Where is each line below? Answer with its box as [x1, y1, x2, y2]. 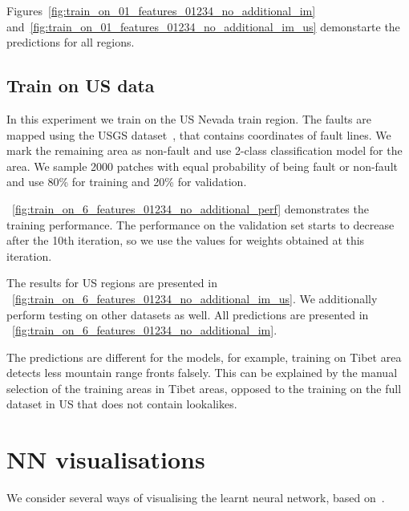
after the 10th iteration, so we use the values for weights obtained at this [6, 232, 365, 249]
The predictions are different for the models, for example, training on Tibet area [6, 348, 402, 365]
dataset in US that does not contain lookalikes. [6, 395, 237, 412]
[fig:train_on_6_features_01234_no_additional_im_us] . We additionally [12, 290, 378, 306]
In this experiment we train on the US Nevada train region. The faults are [6, 110, 371, 127]
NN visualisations [6, 443, 205, 476]
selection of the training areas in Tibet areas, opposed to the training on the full [6, 379, 402, 396]
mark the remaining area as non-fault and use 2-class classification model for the [6, 142, 403, 159]
